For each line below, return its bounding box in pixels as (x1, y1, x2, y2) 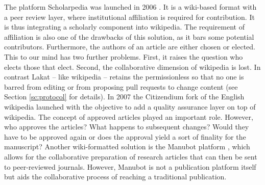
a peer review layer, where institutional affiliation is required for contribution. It (4, 11, 255, 22)
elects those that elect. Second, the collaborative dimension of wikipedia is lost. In (4, 61, 261, 72)
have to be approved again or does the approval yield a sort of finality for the (4, 131, 246, 142)
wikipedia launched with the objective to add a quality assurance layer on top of (4, 101, 256, 112)
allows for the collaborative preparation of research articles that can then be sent (4, 151, 257, 162)
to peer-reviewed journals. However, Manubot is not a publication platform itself (4, 161, 256, 172)
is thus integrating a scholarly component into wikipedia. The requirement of (4, 21, 245, 32)
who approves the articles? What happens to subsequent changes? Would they (4, 121, 249, 132)
